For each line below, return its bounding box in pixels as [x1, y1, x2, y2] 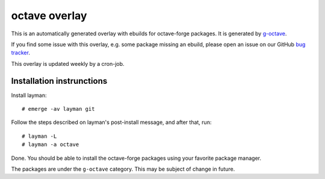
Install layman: [11, 92, 47, 99]
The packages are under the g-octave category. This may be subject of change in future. [11, 165, 235, 172]
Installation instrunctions [11, 75, 108, 86]
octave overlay [11, 9, 87, 22]
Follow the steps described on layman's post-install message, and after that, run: [11, 119, 212, 126]
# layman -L [22, 132, 57, 139]
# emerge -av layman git [22, 105, 95, 113]
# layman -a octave [22, 141, 79, 148]
